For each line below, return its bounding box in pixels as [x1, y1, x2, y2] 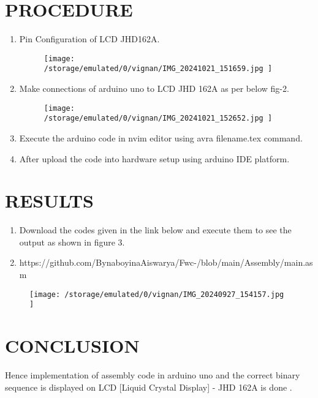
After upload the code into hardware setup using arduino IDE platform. [19, 152, 290, 165]
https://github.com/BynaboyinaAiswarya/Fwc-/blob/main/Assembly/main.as [19, 256, 313, 269]
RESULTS [5, 188, 94, 213]
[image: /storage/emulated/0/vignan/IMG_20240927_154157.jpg [29, 290, 284, 299]
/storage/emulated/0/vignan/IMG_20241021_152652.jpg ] [44, 114, 273, 123]
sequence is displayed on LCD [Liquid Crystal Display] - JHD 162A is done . [5, 380, 292, 393]
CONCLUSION [5, 333, 140, 358]
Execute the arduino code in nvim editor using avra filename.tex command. [19, 131, 303, 144]
